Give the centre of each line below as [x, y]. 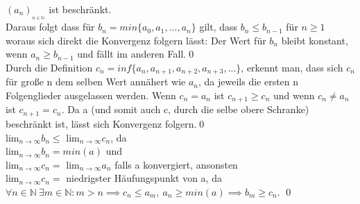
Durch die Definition [49, 67]
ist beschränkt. [80, 9]
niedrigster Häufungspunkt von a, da [144, 178]
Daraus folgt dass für [50, 27]
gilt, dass [218, 27]
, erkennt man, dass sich [292, 67]
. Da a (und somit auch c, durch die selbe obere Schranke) [185, 109]
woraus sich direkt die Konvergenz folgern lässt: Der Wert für [136, 40]
